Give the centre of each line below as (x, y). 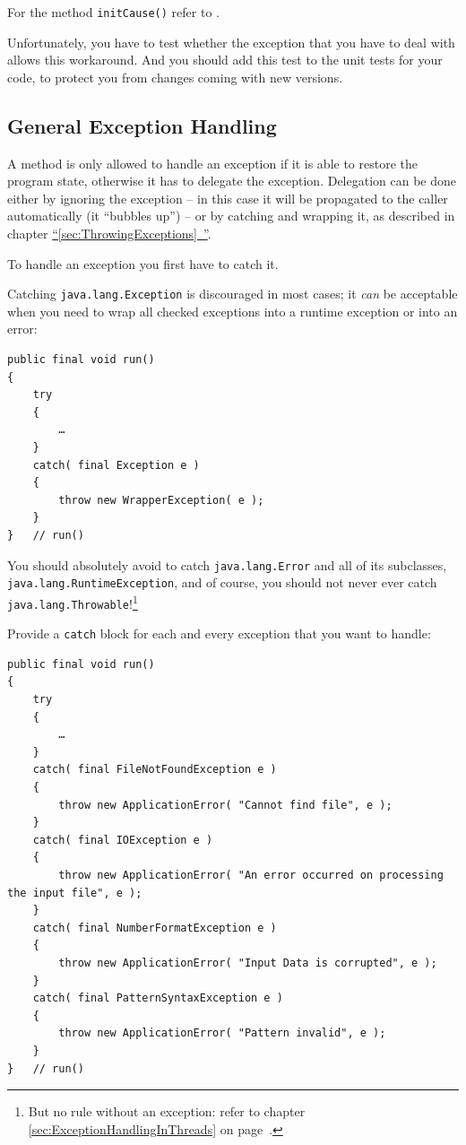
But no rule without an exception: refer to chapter (167, 1111)
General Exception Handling (142, 125)
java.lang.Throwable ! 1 (73, 602)
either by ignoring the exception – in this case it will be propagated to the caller (228, 198)
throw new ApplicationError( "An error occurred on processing (251, 875)
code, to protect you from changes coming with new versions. (175, 77)
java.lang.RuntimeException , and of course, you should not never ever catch (222, 582)
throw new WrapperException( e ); (161, 500)
